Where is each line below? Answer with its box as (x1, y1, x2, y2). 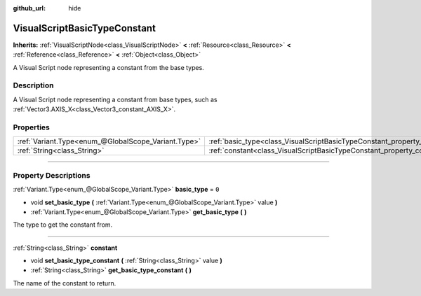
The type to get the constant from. (13, 220, 113, 229)
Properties (13, 122, 51, 132)
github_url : (13, 4, 46, 12)
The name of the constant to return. (13, 279, 116, 287)
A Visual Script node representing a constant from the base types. (13, 63, 205, 71)
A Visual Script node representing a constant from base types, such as (13, 95, 218, 104)
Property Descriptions (13, 170, 91, 180)
